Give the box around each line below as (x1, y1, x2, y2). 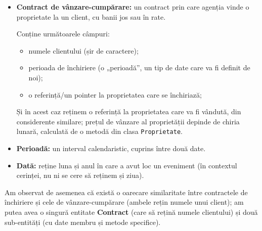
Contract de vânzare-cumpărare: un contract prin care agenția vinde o (16, 2, 249, 12)
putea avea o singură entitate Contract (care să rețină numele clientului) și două (5, 206, 258, 217)
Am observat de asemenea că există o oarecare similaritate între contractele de (5, 187, 248, 197)
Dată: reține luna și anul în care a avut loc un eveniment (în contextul (16, 160, 237, 170)
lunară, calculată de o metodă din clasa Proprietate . (16, 126, 183, 136)
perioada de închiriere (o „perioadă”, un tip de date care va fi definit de (28, 62, 250, 73)
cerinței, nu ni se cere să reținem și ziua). (16, 170, 144, 180)
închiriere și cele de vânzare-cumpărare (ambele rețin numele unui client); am (5, 197, 244, 207)
